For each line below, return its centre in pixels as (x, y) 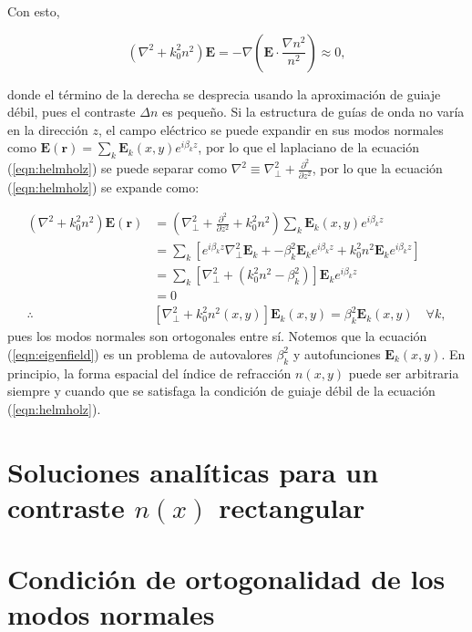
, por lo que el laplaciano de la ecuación (309, 147)
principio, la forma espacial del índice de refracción (149, 373)
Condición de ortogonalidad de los (226, 579)
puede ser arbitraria (404, 373)
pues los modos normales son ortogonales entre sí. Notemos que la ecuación (217, 336)
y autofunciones (337, 353)
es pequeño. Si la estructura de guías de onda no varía (313, 112)
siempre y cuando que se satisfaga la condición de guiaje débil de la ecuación (221, 391)
